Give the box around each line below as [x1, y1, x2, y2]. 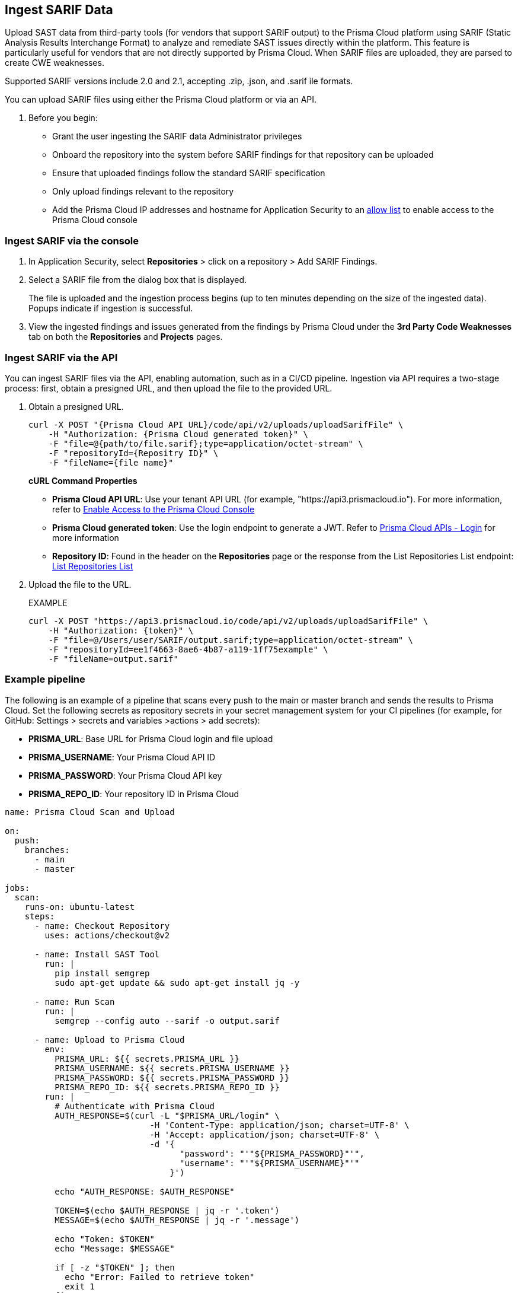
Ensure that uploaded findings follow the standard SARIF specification [52, 168, 325, 179]
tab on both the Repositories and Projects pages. [28, 332, 223, 342]
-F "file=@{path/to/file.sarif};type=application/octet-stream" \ [48, 438, 363, 448]
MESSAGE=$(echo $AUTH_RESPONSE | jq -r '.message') [55, 1215, 300, 1225]
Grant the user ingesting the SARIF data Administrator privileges [52, 131, 302, 142]
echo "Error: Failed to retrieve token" [65, 1272, 255, 1282]
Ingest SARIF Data [5, 2, 113, 17]
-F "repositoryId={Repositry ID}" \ [48, 448, 219, 458]
